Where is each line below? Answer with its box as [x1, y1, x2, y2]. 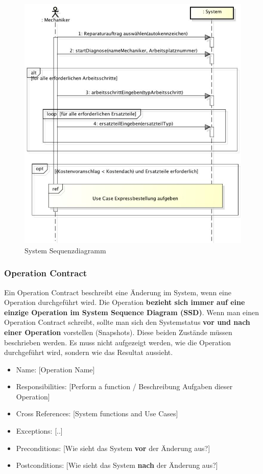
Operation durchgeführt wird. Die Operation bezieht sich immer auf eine [4, 297, 245, 307]
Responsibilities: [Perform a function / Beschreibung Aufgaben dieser [16, 381, 233, 392]
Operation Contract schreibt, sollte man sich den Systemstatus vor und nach [4, 317, 250, 327]
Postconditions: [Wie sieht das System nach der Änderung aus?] [16, 460, 218, 470]
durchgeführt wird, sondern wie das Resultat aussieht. [4, 347, 173, 358]
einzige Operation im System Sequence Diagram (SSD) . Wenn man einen [4, 306, 259, 317]
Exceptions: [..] [16, 425, 63, 436]
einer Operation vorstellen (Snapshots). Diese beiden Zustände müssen [4, 326, 232, 337]
